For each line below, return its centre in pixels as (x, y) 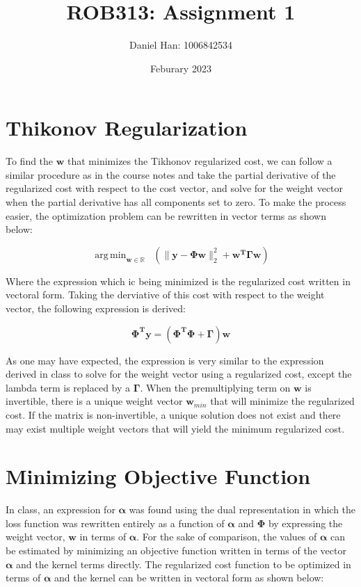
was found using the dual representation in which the (242, 509)
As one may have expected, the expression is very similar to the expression (165, 360)
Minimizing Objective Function (158, 476)
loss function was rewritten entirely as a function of (115, 523)
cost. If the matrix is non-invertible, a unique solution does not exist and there (173, 414)
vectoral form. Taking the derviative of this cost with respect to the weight (165, 295)
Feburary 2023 (181, 68)
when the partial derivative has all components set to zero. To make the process (176, 202)
